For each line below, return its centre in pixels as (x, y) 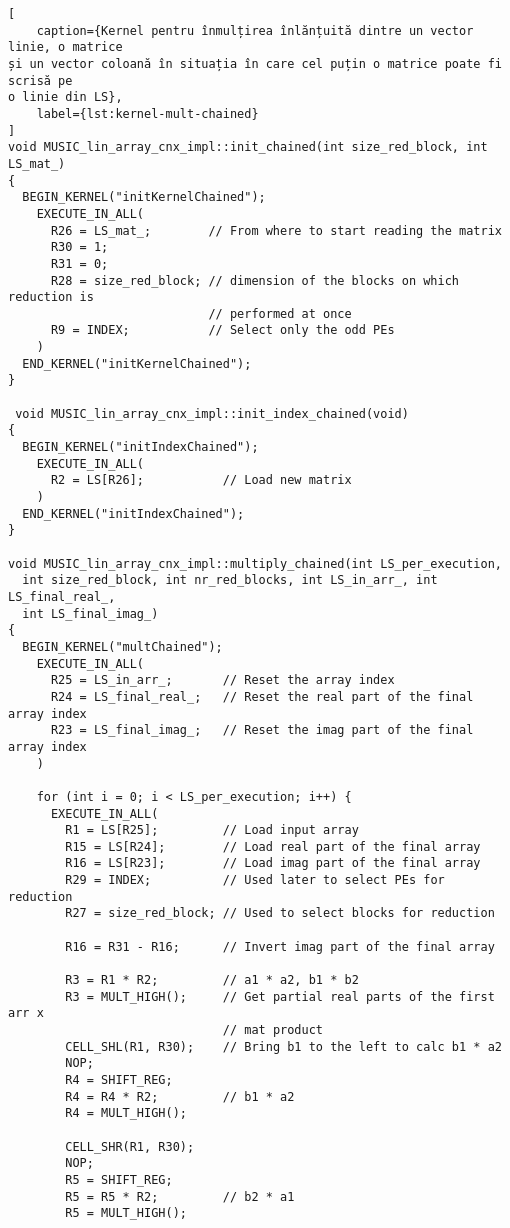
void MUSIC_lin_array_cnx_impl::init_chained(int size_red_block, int (248, 147)
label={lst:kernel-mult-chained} (147, 113)
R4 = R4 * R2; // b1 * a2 (180, 1096)
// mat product (272, 1030)
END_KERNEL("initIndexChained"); (133, 513)
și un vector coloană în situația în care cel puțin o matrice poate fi (255, 63)
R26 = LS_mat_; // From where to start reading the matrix (276, 230)
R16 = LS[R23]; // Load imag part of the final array (273, 863)
